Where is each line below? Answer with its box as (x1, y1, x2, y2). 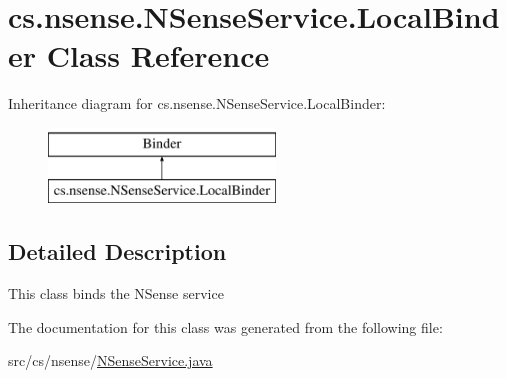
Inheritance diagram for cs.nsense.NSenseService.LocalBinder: (8, 93, 386, 114)
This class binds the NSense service (8, 283, 224, 304)
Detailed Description (8, 236, 227, 267)
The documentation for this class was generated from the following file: (8, 316, 443, 337)
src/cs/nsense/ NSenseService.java (8, 350, 213, 371)
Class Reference (46, 35, 270, 76)
